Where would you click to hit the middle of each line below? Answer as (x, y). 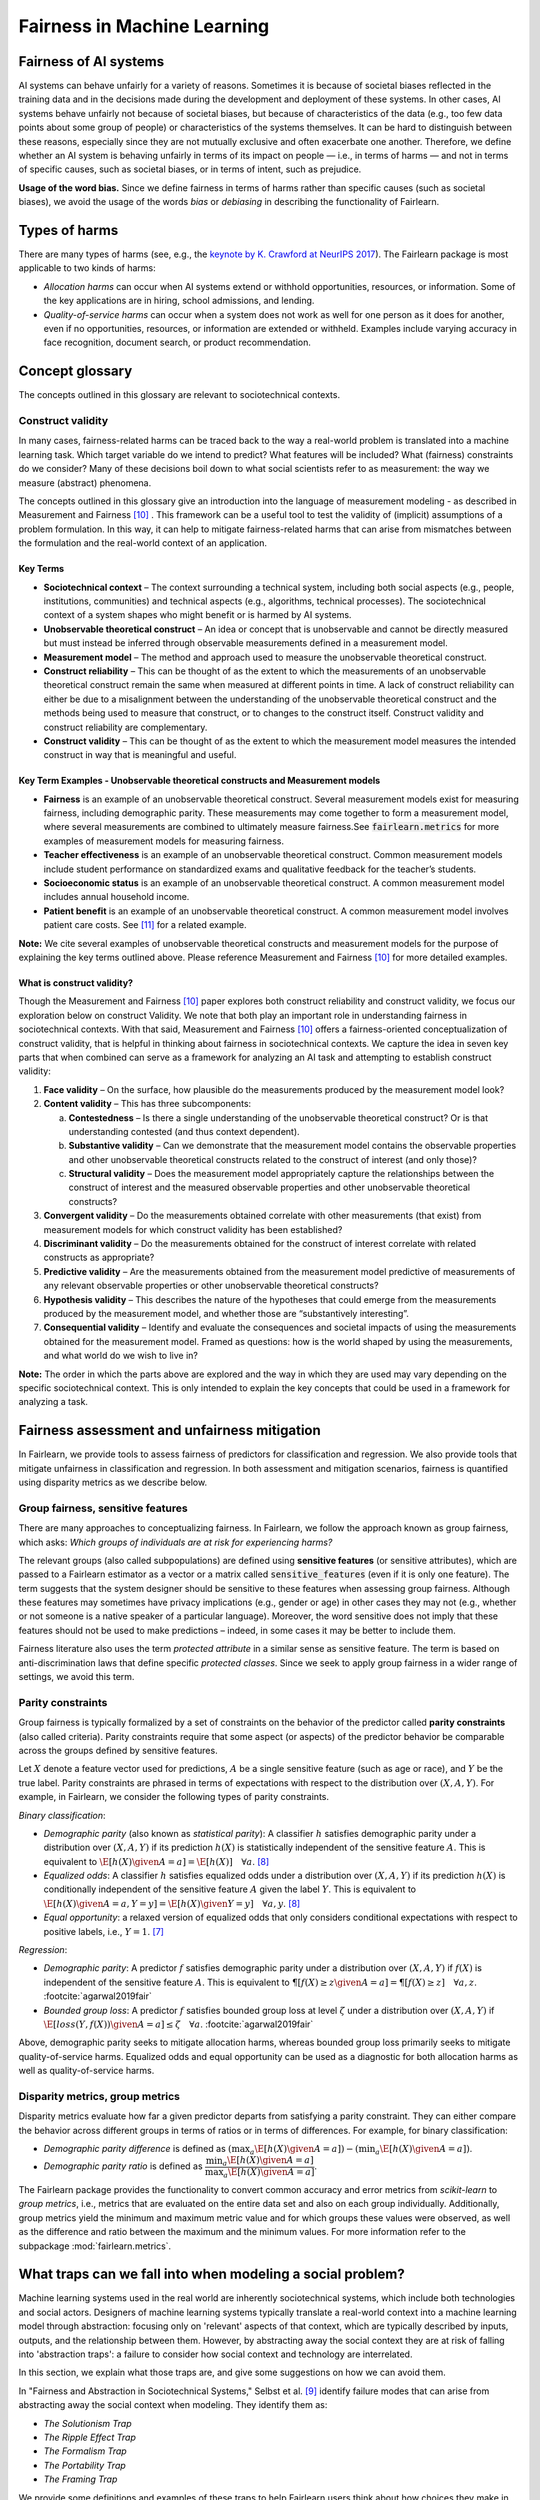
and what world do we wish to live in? (121, 1356)
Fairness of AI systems (91, 61)
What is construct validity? (76, 982)
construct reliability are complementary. (125, 727)
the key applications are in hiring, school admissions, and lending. (179, 301)
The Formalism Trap (85, 2451)
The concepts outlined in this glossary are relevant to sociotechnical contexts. (179, 395)
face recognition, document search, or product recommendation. (177, 342)
